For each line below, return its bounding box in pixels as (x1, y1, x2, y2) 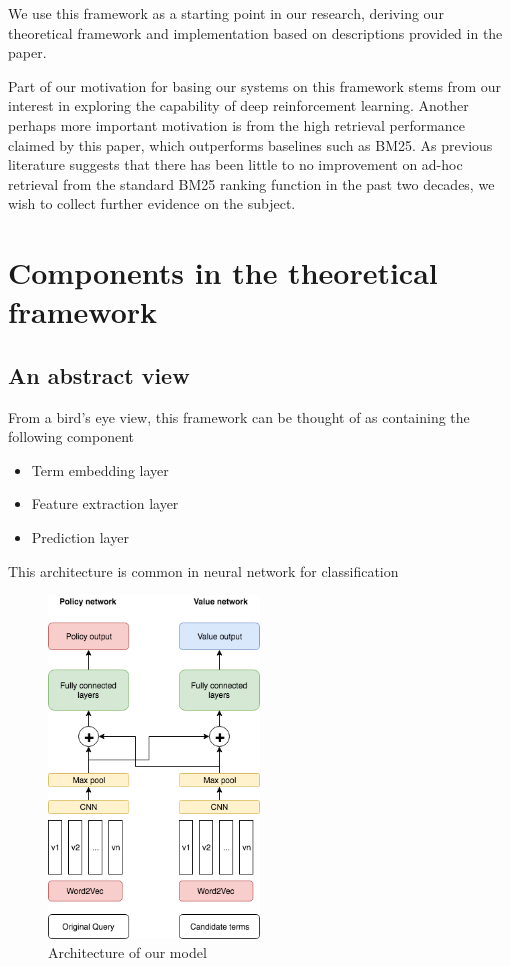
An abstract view (8, 359, 190, 390)
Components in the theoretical (8, 252, 438, 293)
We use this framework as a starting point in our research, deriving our (8, 3, 444, 23)
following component (8, 426, 135, 447)
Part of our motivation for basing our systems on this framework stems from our (8, 75, 501, 96)
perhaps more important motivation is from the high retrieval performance (8, 114, 466, 135)
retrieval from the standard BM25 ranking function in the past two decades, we (8, 173, 495, 194)
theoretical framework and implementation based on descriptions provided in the (8, 22, 503, 43)
